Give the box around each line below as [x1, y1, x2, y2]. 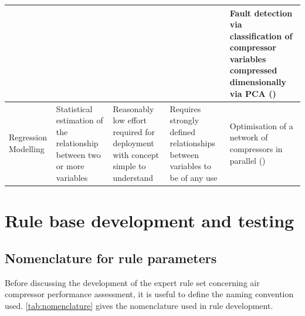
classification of [229, 29, 293, 42]
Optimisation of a [229, 119, 293, 132]
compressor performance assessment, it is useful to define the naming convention [5, 288, 294, 300]
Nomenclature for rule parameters [5, 248, 217, 267]
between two [56, 148, 101, 160]
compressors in [229, 143, 283, 155]
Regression [9, 131, 47, 143]
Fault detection [229, 6, 293, 19]
